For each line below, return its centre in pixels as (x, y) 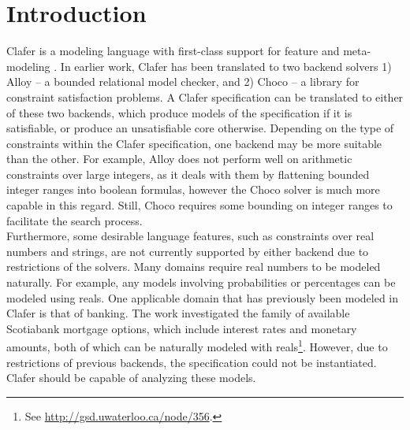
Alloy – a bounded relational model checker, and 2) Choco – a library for (183, 82)
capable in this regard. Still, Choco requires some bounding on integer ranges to (199, 205)
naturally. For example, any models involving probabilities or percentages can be (201, 282)
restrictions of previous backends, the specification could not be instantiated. (192, 362)
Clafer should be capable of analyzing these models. (131, 378)
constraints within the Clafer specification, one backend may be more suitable (194, 143)
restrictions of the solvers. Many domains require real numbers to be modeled (194, 267)
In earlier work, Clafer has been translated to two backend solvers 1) (226, 66)
